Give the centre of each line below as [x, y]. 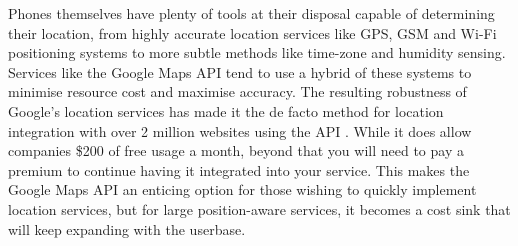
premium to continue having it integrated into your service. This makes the [239, 169]
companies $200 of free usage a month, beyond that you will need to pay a [236, 150]
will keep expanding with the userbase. [127, 228]
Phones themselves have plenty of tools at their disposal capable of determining [251, 13]
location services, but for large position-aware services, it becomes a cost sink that [259, 208]
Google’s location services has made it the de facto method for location [226, 110]
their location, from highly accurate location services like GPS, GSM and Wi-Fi [252, 32]
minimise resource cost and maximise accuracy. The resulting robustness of [237, 91]
